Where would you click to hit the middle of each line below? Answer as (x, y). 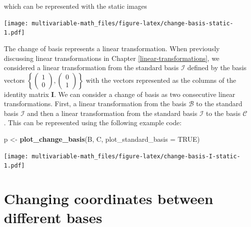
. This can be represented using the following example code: (93, 123)
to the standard (219, 104)
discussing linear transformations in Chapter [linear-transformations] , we (112, 58)
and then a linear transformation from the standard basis (112, 113)
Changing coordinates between (109, 199)
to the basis (223, 113)
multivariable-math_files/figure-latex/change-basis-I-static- (136, 156)
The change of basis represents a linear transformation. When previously (112, 48)
